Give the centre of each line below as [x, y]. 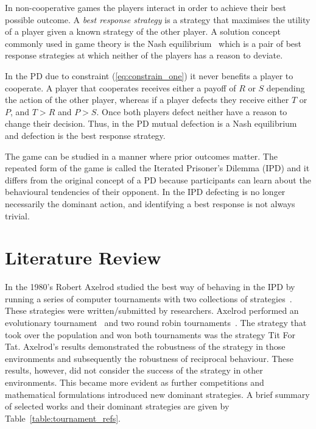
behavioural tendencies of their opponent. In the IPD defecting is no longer [145, 192]
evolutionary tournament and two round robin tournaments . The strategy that [156, 322]
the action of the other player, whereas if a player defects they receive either [147, 100]
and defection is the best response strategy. [85, 135]
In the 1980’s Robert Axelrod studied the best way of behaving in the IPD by [150, 287]
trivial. [17, 215]
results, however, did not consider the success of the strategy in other [134, 370]
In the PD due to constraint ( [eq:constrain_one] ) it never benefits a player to [149, 75]
